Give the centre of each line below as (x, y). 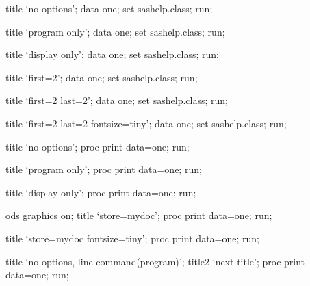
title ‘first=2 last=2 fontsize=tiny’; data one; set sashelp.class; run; (146, 123)
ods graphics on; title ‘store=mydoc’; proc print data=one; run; (139, 215)
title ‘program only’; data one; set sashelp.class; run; (115, 31)
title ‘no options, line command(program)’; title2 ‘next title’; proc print (155, 261)
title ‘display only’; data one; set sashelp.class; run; (113, 54)
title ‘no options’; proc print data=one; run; (98, 146)
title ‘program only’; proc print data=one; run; (104, 169)
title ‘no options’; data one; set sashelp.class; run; (109, 8)
